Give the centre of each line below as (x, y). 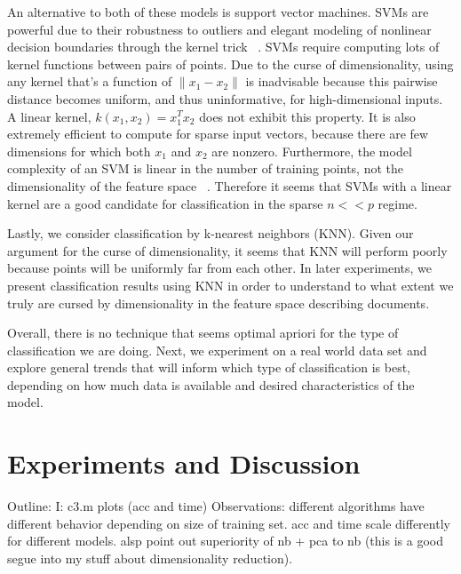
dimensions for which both (79, 151)
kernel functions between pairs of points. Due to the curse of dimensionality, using (230, 64)
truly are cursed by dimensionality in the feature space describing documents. (219, 303)
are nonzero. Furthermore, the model (312, 151)
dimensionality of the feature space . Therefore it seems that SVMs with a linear (230, 185)
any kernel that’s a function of (90, 81)
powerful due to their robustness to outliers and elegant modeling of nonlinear (219, 29)
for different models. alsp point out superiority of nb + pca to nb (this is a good (225, 541)
